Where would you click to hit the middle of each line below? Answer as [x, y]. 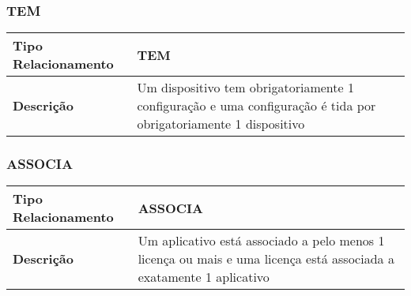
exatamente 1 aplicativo [204, 277]
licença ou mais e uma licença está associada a [266, 259]
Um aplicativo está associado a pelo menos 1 [261, 241]
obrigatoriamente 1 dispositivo [221, 124]
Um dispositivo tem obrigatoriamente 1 [245, 88]
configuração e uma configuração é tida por [256, 106]
